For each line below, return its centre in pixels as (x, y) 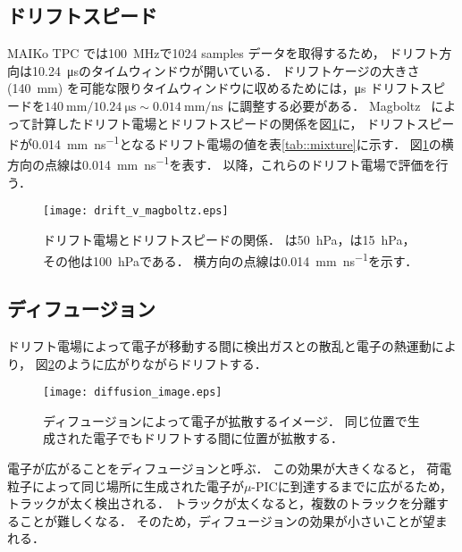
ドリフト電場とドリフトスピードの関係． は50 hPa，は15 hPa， (229, 239)
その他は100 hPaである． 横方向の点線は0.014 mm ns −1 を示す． (231, 259)
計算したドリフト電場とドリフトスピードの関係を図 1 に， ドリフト (224, 123)
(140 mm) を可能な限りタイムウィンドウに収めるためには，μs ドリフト (214, 88)
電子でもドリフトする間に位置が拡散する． (218, 438)
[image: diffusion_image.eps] (133, 393)
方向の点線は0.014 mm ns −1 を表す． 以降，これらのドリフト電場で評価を (222, 163)
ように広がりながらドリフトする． (167, 363)
